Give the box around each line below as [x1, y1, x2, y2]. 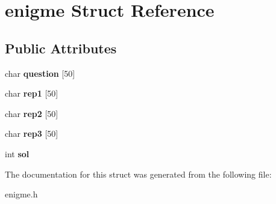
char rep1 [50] [5, 87, 58, 100]
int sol [5, 147, 30, 160]
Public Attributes [5, 38, 117, 57]
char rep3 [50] [5, 127, 58, 140]
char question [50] [5, 67, 75, 79]
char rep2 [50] [5, 107, 58, 119]
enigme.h [5, 188, 38, 200]
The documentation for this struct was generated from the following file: [5, 167, 272, 180]
